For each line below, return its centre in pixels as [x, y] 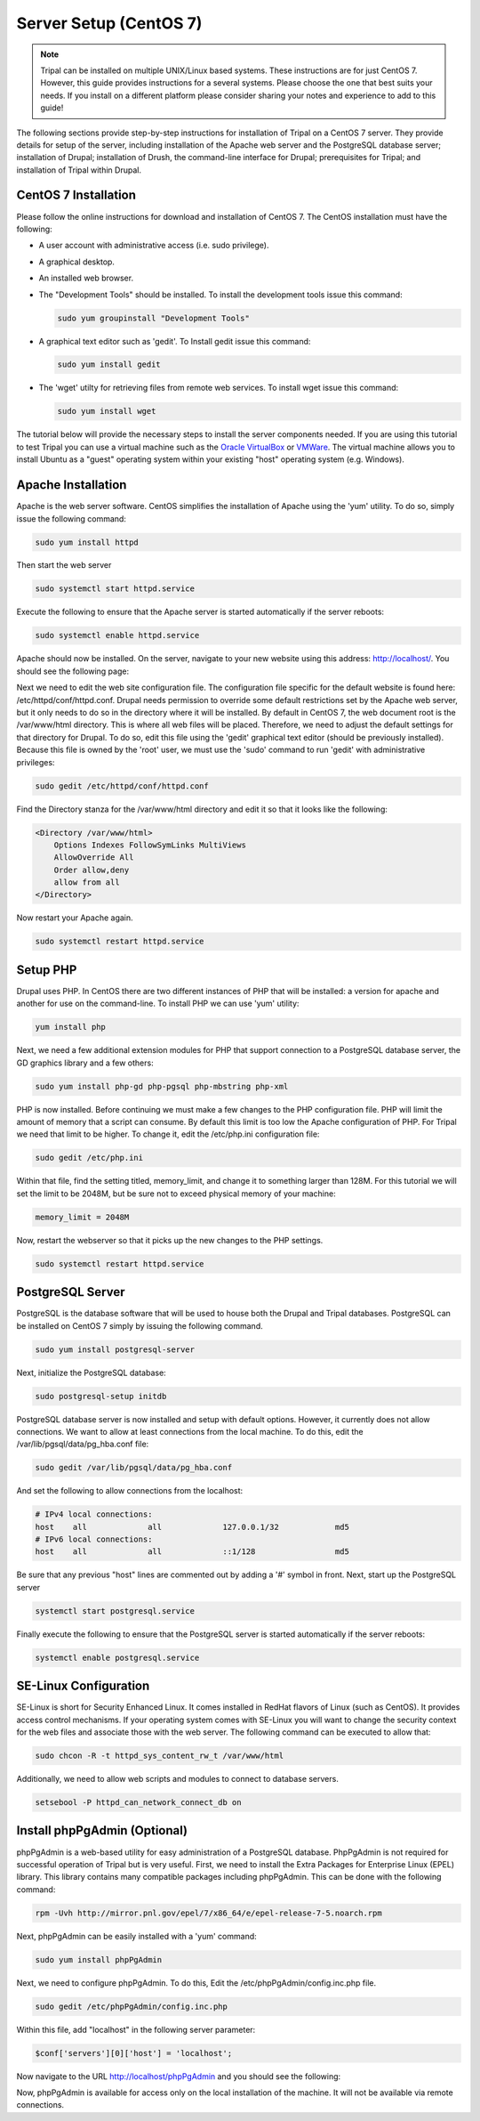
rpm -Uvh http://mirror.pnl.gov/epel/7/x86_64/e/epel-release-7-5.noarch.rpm [208, 1913]
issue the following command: [71, 518]
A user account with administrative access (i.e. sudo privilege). [154, 246]
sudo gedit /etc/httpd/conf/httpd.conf [122, 786]
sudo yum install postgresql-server [115, 1349]
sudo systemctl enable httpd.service [117, 635]
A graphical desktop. [77, 262]
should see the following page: [72, 671]
